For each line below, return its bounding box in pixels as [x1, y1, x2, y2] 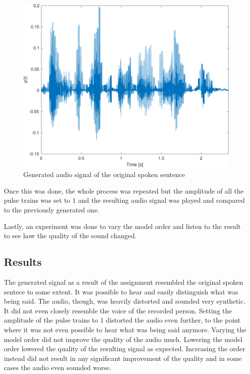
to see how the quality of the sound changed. [4, 230, 137, 241]
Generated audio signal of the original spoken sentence [23, 169, 185, 179]
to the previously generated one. [4, 205, 99, 215]
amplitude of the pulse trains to [4, 315, 98, 325]
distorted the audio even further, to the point [106, 315, 241, 325]
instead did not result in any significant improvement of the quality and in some [4, 353, 242, 363]
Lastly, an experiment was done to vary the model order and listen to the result [4, 221, 241, 231]
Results [4, 254, 42, 269]
